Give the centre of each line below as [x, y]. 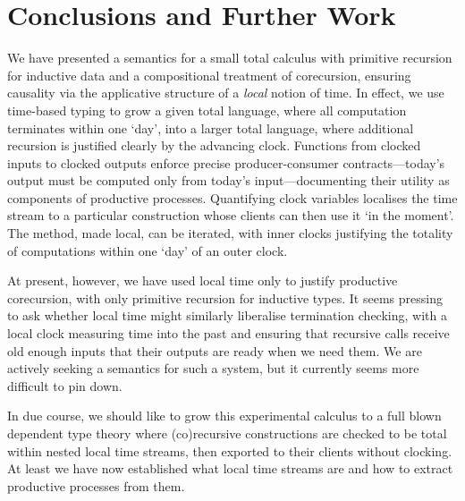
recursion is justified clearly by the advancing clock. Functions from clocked [214, 145]
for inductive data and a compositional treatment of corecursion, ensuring [209, 75]
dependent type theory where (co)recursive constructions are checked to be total [227, 433]
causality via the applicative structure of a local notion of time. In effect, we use [226, 93]
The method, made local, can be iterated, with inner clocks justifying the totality [230, 233]
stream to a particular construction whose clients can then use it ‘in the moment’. [231, 215]
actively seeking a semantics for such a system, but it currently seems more [213, 368]
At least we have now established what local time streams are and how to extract [230, 468]
